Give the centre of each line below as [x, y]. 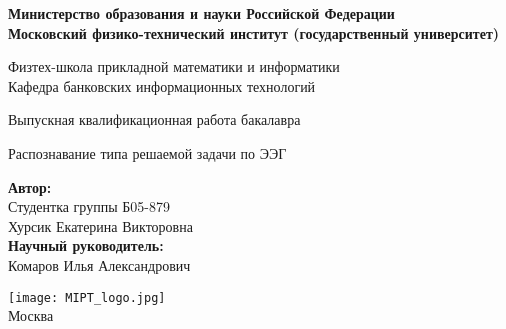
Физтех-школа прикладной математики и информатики [174, 66]
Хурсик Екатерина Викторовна [100, 225]
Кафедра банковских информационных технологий [162, 85]
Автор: [30, 186]
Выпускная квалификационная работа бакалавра [154, 119]
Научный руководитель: [86, 245]
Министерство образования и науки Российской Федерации [201, 13]
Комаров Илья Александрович [99, 264]
